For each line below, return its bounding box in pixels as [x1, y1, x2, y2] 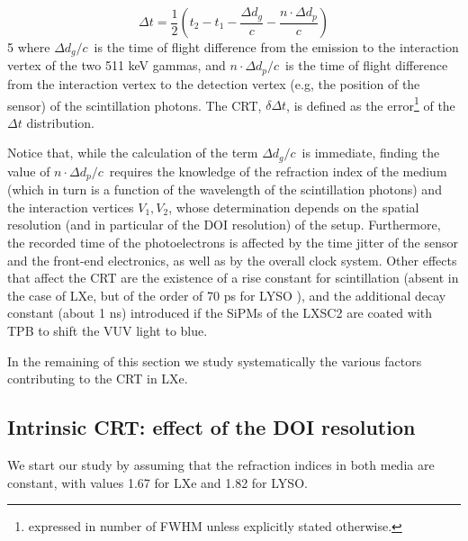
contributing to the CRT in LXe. [7, 369, 188, 388]
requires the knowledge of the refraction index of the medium [109, 161, 447, 180]
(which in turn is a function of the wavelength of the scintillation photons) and [7, 180, 442, 199]
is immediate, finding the [301, 143, 440, 162]
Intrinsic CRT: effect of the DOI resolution [7, 413, 416, 441]
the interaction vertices [7, 197, 134, 216]
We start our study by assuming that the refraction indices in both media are [7, 455, 435, 473]
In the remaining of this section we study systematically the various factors [7, 351, 422, 370]
